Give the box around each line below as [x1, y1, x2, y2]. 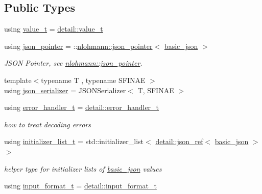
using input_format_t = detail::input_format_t [4, 180, 157, 191]
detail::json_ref [155, 136, 203, 147]
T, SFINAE [137, 85, 174, 95]
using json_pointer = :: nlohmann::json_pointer [4, 40, 153, 51]
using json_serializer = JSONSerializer [4, 85, 126, 95]
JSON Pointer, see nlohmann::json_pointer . [4, 58, 142, 68]
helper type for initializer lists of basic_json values [4, 163, 162, 174]
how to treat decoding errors [4, 119, 91, 129]
